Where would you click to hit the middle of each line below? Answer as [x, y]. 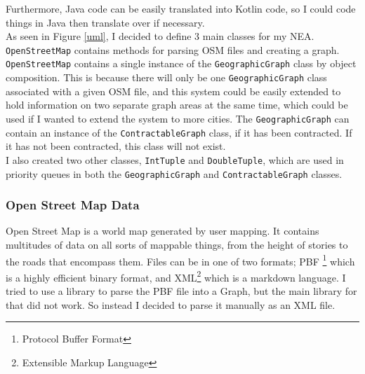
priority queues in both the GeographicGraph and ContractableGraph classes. [174, 173]
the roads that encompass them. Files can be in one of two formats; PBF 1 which [180, 260]
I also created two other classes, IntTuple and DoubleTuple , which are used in [175, 159]
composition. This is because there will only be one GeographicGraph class [166, 77]
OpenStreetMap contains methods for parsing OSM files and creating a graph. [173, 49]
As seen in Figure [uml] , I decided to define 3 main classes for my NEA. [160, 36]
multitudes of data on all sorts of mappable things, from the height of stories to [177, 244]
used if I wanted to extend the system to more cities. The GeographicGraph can [178, 118]
